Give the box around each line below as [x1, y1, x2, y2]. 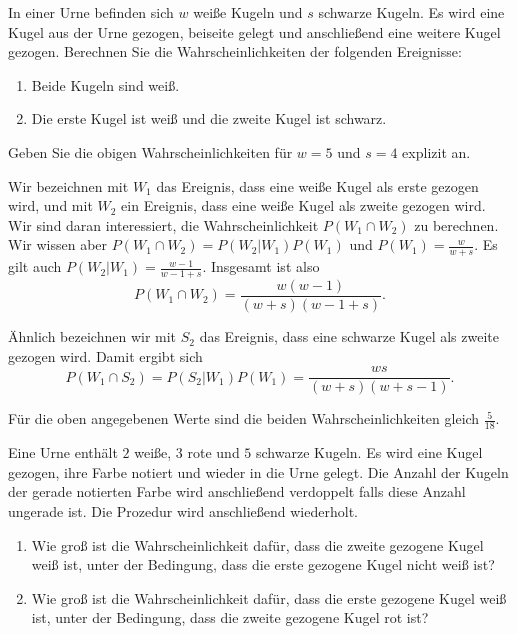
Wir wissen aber [8, 234, 108, 255]
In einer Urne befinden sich [8, 2, 174, 22]
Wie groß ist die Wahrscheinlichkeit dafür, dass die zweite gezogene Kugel [31, 534, 484, 555]
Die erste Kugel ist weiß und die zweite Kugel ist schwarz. [31, 108, 387, 129]
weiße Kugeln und [193, 2, 303, 22]
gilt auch [8, 256, 62, 277]
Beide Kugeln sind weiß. [31, 74, 180, 95]
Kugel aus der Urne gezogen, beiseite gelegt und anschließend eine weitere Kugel [8, 21, 501, 42]
